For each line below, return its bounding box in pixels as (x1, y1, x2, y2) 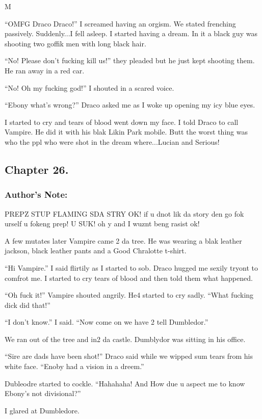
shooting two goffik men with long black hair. (5, 38, 146, 48)
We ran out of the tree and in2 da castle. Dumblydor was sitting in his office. (5, 333, 246, 344)
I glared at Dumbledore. (5, 405, 80, 415)
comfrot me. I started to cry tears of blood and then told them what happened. (5, 272, 253, 283)
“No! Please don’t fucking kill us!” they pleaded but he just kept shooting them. (5, 55, 255, 66)
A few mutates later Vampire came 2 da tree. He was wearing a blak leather (5, 235, 242, 246)
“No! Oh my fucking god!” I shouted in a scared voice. (5, 82, 174, 93)
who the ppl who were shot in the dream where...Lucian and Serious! (5, 136, 220, 147)
